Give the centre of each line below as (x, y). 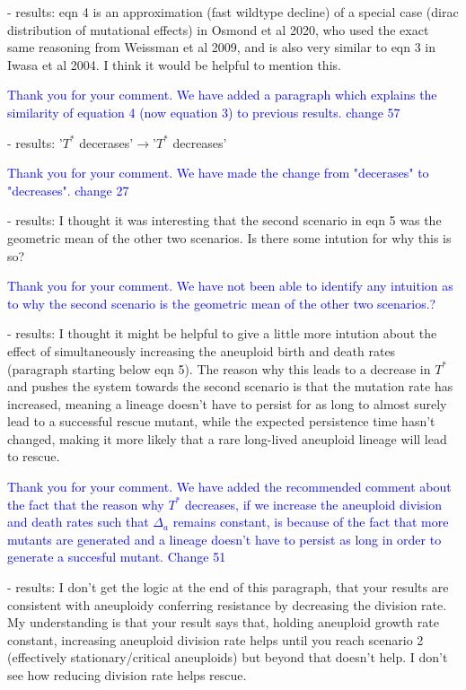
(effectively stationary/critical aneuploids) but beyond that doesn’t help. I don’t (228, 657)
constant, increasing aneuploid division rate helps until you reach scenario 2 (215, 639)
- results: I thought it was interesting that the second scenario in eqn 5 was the (224, 220)
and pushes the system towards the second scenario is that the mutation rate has (230, 386)
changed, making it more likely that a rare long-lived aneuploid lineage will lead (227, 438)
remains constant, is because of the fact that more (311, 522)
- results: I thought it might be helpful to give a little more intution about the (222, 333)
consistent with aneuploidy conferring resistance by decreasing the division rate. (227, 604)
